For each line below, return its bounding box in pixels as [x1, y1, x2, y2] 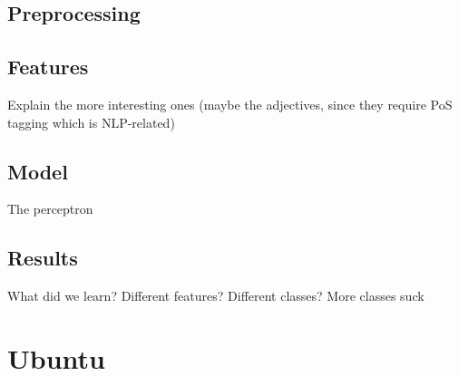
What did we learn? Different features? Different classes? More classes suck [7, 286, 425, 305]
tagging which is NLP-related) [7, 112, 175, 131]
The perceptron [7, 199, 93, 218]
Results [7, 244, 78, 272]
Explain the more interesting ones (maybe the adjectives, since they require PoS [7, 94, 453, 113]
